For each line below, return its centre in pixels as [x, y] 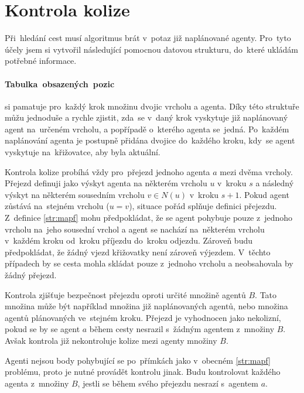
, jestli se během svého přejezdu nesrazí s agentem [168, 383]
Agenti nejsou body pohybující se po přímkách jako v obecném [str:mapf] [138, 360]
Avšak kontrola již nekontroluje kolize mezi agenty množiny [111, 340]
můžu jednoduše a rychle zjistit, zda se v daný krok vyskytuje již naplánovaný [146, 117]
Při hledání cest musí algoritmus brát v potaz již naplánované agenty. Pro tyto [148, 38]
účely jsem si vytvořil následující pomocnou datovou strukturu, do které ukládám [152, 49]
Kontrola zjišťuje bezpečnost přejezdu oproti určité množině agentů [125, 294]
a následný [275, 183]
